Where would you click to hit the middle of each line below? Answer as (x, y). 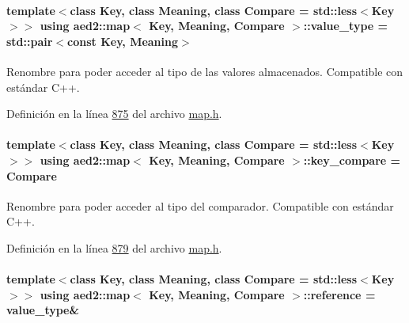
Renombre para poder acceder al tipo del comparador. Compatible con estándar (200, 205)
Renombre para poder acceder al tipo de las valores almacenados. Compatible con (205, 71)
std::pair (30, 41)
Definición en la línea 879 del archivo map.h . (114, 247)
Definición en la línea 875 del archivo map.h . (114, 114)
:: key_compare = (352, 160)
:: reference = (339, 294)
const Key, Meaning (123, 41)
